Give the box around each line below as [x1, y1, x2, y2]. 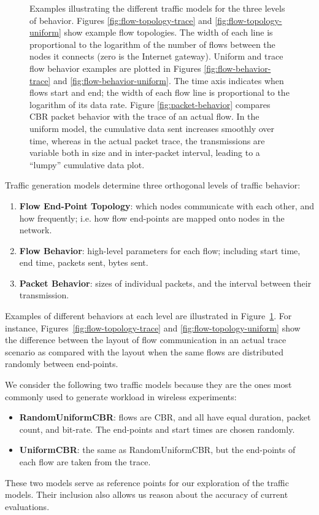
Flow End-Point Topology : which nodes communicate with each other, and [19, 199, 314, 212]
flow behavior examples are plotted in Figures [29, 61, 201, 74]
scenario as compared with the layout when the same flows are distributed [5, 345, 283, 358]
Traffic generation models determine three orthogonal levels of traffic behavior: [5, 179, 301, 192]
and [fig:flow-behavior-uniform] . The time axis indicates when [53, 74, 284, 87]
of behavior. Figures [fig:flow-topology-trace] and [29, 14, 212, 26]
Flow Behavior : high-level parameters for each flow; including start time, [19, 244, 301, 257]
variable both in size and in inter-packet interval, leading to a [29, 146, 260, 159]
